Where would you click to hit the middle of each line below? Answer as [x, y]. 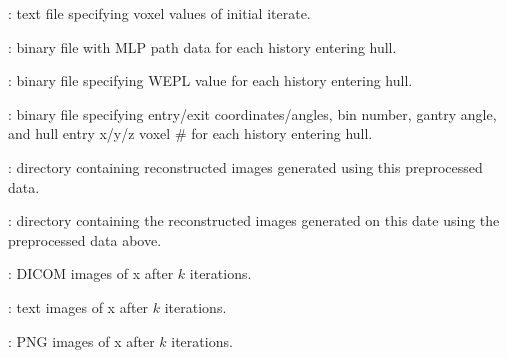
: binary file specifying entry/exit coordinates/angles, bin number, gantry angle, [252, 113]
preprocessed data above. [85, 239]
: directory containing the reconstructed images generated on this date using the [254, 220]
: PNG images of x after [81, 340]
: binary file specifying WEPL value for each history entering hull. [210, 80]
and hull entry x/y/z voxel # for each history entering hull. [190, 133]
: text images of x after [78, 306]
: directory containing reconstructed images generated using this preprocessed [245, 166]
